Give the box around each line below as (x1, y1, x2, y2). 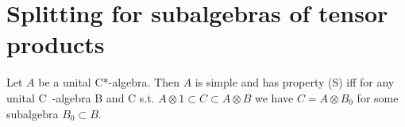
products (6, 28, 105, 60)
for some (357, 89, 399, 106)
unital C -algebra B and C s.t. (6, 89, 155, 106)
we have (255, 89, 294, 106)
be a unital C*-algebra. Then (38, 74, 180, 90)
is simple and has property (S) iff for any (195, 74, 395, 90)
